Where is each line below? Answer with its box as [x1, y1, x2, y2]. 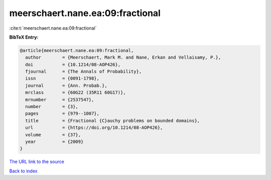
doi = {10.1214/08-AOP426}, [25, 62, 120, 67]
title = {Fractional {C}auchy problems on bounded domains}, [25, 118, 200, 123]
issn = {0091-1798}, [25, 76, 100, 81]
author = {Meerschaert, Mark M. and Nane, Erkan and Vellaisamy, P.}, [25, 55, 221, 60]
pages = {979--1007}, [25, 111, 100, 116]
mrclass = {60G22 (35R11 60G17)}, [25, 90, 126, 95]
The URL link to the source [9, 158, 65, 165]
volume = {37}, [25, 132, 81, 137]
